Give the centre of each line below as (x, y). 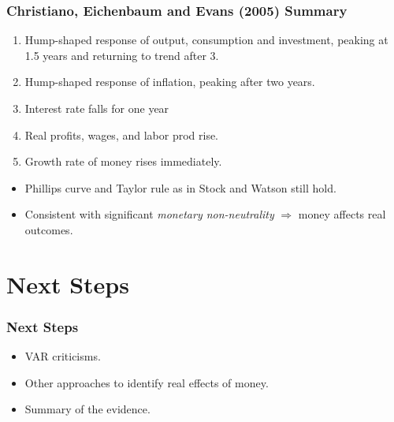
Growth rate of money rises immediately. (123, 161)
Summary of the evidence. (87, 409)
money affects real (342, 214)
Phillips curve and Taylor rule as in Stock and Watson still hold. (180, 187)
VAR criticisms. (63, 356)
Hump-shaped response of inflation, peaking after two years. (170, 82)
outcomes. (49, 229)
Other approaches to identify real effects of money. (147, 382)
